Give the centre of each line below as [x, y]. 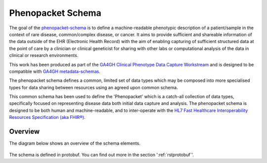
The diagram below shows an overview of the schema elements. [75, 143]
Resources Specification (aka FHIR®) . [47, 117]
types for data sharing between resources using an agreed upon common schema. [93, 87]
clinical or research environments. [44, 55]
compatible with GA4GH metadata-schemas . [55, 71]
